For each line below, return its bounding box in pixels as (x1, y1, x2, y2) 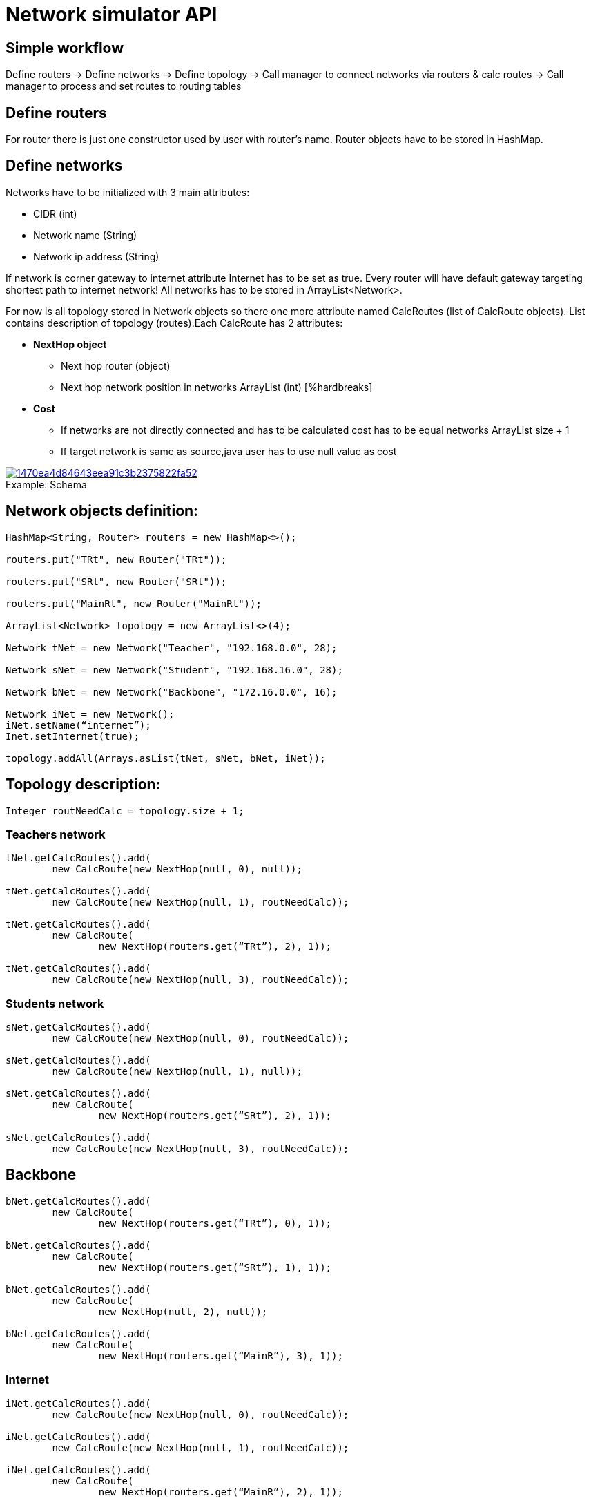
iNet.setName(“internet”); (6, 719, 151, 731)
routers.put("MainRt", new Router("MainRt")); (6, 597, 262, 609)
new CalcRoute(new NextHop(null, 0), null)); (52, 863, 302, 875)
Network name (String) (33, 229, 137, 241)
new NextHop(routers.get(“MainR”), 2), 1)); (98, 1486, 343, 1497)
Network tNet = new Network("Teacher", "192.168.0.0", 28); (6, 642, 338, 653)
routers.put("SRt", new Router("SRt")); (6, 575, 227, 587)
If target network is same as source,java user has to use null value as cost (61, 445, 397, 457)
